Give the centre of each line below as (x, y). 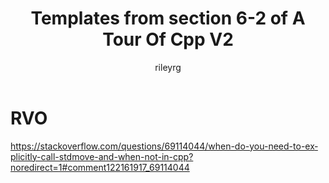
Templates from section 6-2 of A (168, 18)
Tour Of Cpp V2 (168, 39)
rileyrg (168, 67)
